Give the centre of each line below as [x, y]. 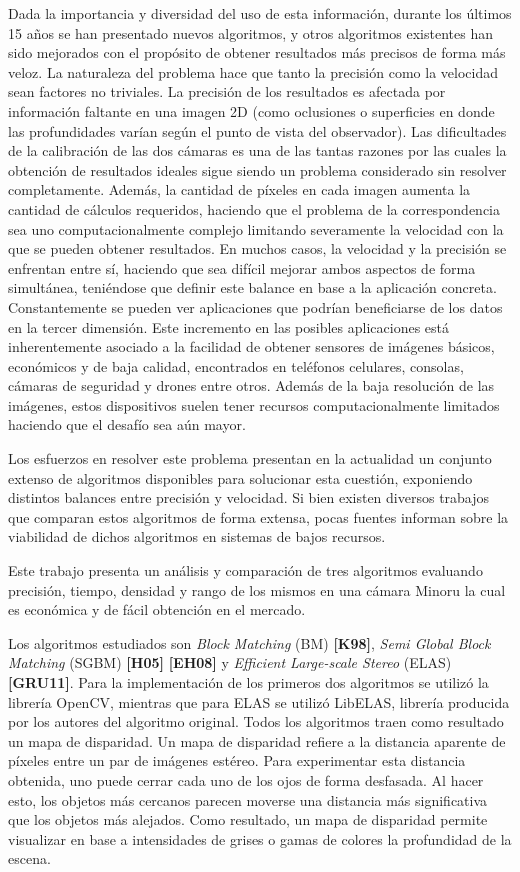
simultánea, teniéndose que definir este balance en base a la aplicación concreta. [252, 287]
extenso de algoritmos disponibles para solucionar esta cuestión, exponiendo [240, 477]
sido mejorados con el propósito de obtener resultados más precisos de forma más [257, 52]
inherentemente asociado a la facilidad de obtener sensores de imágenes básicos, [251, 346]
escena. [29, 858]
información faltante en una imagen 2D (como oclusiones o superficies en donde [251, 110]
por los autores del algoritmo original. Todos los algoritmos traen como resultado [256, 721]
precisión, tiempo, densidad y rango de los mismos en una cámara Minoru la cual [257, 589]
